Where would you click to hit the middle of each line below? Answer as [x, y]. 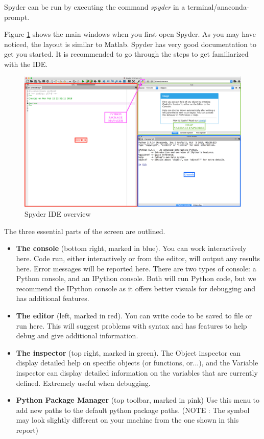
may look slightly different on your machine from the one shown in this [127, 420]
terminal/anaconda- [218, 7]
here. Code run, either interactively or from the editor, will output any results [138, 258]
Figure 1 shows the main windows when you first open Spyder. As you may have [130, 34]
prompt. [17, 17]
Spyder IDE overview [58, 214]
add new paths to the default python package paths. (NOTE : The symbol [133, 410]
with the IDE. [26, 64]
